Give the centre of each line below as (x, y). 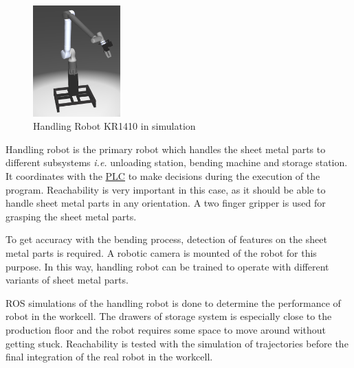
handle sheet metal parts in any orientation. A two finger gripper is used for (166, 203)
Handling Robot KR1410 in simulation (114, 126)
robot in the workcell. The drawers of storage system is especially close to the (169, 316)
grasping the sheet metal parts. (71, 216)
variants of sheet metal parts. (67, 280)
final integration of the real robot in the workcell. (109, 357)
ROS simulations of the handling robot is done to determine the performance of (173, 302)
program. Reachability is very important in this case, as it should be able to (166, 189)
